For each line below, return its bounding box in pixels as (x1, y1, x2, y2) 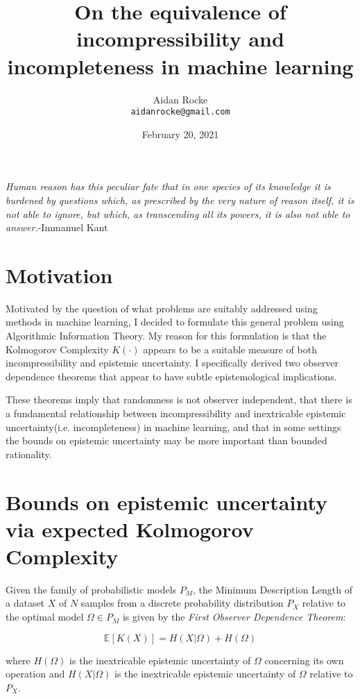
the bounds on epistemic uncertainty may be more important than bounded (6, 433, 327, 448)
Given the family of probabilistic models (6, 582, 177, 596)
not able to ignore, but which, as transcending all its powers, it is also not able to (6, 206, 350, 221)
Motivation (6, 260, 113, 289)
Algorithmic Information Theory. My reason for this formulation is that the (6, 328, 327, 343)
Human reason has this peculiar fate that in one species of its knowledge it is (6, 179, 331, 194)
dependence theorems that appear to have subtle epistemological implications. (6, 369, 337, 383)
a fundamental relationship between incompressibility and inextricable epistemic (6, 406, 346, 420)
